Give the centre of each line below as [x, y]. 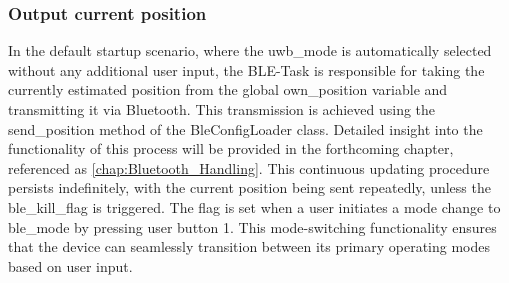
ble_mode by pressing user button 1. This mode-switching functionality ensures [252, 226]
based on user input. [70, 265]
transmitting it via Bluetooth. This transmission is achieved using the [222, 109]
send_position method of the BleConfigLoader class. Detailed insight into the [245, 128]
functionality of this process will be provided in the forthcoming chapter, [231, 148]
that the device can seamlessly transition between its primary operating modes [249, 246]
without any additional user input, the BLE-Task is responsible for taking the [246, 69]
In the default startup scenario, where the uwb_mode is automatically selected [250, 50]
